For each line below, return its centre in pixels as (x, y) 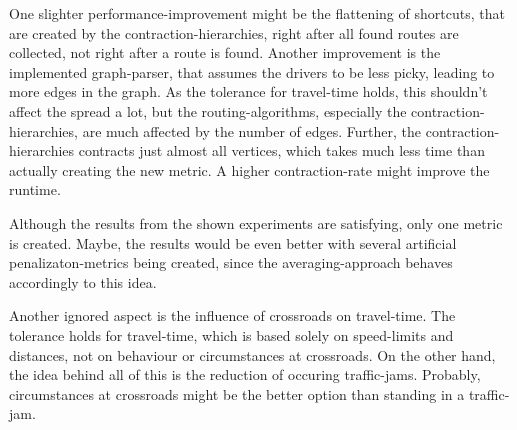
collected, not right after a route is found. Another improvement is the (225, 52)
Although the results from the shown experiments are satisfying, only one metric (256, 222)
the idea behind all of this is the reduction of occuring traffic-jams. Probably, (245, 374)
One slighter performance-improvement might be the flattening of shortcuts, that (257, 13)
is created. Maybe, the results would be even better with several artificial (233, 242)
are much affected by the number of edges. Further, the (252, 130)
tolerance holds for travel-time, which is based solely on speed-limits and (231, 334)
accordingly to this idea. (83, 281)
